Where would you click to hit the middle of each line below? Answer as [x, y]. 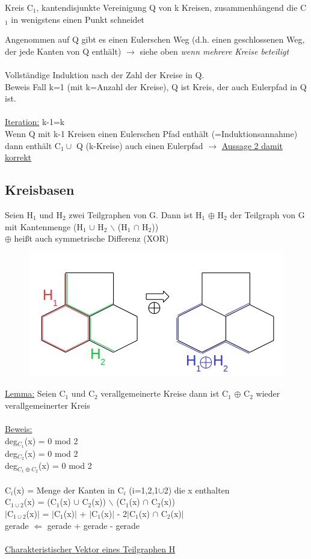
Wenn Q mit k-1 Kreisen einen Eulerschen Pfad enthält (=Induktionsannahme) [151, 133]
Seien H [19, 214]
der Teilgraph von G [267, 214]
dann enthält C [33, 145]
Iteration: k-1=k [35, 122]
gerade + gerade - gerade [94, 525]
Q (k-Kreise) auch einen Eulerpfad [140, 145]
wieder [268, 393]
